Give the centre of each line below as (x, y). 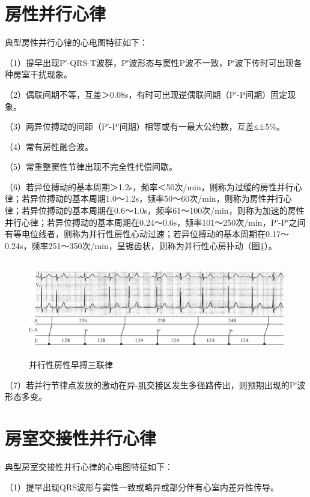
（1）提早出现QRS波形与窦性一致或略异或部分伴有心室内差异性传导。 (142, 486)
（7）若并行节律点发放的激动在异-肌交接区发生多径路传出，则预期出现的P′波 (155, 384)
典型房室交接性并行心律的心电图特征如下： (89, 466)
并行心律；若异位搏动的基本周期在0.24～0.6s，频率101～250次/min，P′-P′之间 (155, 222)
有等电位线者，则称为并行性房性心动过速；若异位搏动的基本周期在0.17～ (147, 234)
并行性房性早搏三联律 (71, 365)
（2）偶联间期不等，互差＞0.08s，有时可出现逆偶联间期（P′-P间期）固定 (146, 94)
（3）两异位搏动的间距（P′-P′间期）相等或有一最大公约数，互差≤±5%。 (145, 126)
